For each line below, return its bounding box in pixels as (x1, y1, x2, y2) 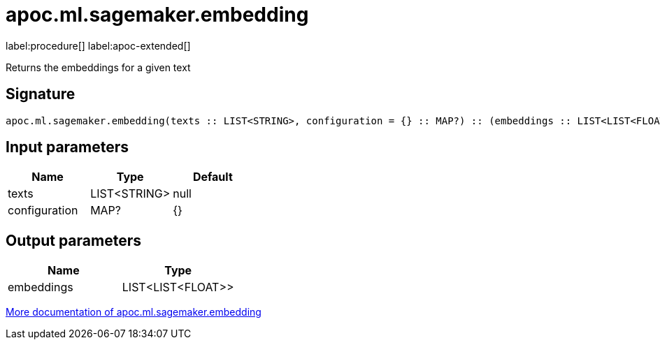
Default (192, 170, 233, 184)
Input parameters (6, 138, 129, 156)
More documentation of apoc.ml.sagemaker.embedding (6, 306, 261, 318)
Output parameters (6, 231, 141, 249)
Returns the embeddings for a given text (6, 61, 191, 73)
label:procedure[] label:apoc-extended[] (6, 39, 191, 52)
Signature (6, 85, 76, 103)
